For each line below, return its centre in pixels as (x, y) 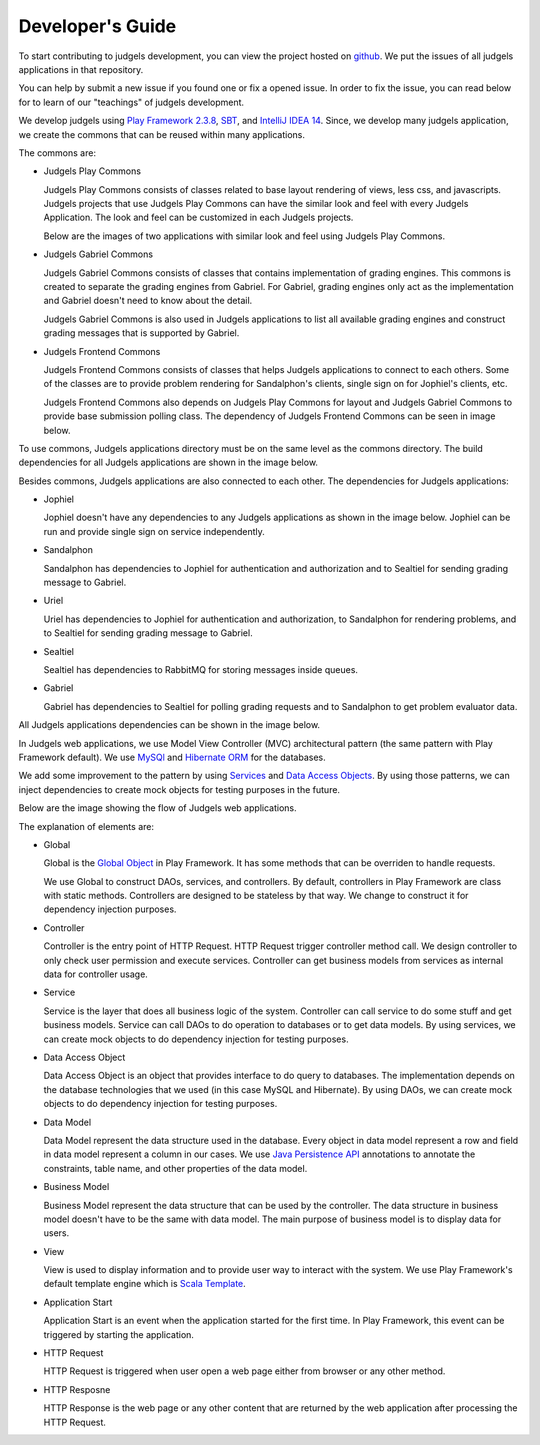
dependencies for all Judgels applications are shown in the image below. (168, 462)
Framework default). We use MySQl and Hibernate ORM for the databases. (172, 757)
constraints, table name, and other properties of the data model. (175, 1168)
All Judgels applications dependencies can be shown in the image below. (169, 725)
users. (56, 1233)
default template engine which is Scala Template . (145, 1284)
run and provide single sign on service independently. (154, 531)
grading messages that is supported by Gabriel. (141, 333)
